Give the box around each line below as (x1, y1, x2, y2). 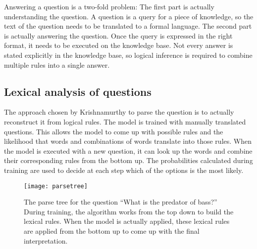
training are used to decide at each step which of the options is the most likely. (4, 165, 244, 175)
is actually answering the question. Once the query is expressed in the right (4, 30, 233, 41)
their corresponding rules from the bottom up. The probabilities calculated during (4, 155, 253, 166)
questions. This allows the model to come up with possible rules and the (4, 126, 223, 136)
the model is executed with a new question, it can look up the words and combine (4, 145, 253, 156)
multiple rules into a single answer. (4, 59, 110, 70)
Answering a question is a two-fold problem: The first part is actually (4, 1, 214, 11)
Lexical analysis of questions (4, 83, 152, 99)
